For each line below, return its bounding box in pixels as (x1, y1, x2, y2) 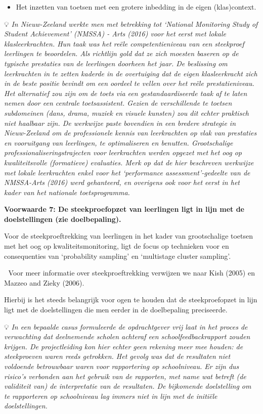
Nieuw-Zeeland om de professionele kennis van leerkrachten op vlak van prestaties (4, 127, 257, 138)
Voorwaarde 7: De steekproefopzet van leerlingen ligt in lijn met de (4, 204, 244, 214)
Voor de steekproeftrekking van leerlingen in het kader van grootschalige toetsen (4, 231, 253, 241)
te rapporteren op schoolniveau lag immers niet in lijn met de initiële (4, 390, 217, 401)
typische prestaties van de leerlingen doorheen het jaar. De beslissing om (4, 58, 228, 68)
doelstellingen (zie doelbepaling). (4, 213, 121, 224)
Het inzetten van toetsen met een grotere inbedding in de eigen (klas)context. (16, 2, 256, 12)
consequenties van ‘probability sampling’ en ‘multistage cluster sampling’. (4, 250, 231, 261)
